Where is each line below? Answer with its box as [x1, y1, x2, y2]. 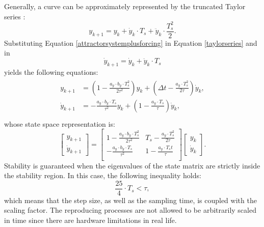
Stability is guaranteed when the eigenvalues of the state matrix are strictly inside [4, 160, 260, 171]
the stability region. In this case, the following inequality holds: [4, 170, 201, 181]
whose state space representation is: [4, 118, 115, 129]
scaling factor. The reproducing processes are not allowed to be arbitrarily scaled [4, 205, 256, 215]
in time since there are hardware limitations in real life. [4, 215, 177, 225]
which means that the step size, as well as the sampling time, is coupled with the [4, 194, 257, 205]
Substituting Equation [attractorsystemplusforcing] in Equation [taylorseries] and [4, 37, 257, 48]
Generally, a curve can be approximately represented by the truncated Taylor [4, 1, 246, 11]
